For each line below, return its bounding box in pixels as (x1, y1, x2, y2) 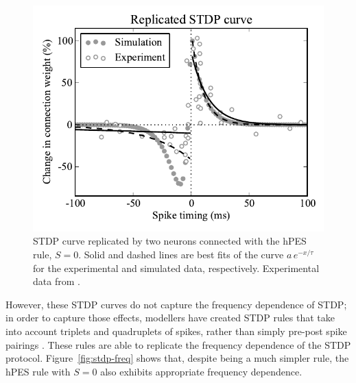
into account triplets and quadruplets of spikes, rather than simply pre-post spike (5, 323, 347, 338)
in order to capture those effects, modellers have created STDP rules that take (5, 310, 335, 325)
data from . (33, 274, 80, 288)
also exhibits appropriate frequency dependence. (100, 364, 302, 378)
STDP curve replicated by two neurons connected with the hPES (33, 234, 307, 248)
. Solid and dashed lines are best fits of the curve (78, 247, 284, 261)
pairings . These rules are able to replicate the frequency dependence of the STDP (5, 337, 351, 351)
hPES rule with (5, 364, 71, 378)
